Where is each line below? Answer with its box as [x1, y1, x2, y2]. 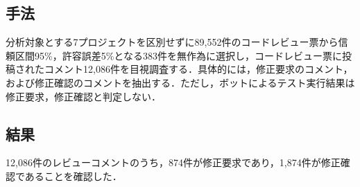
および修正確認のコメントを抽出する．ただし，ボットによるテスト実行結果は [6, 75, 355, 89]
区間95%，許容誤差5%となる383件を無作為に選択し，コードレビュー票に [15, 48, 342, 62]
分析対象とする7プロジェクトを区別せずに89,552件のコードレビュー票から [6, 35, 338, 49]
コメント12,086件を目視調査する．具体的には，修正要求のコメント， [44, 62, 353, 76]
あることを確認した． [24, 168, 122, 183]
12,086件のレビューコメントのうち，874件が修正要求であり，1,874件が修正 [6, 155, 341, 170]
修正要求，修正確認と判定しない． [6, 89, 161, 103]
